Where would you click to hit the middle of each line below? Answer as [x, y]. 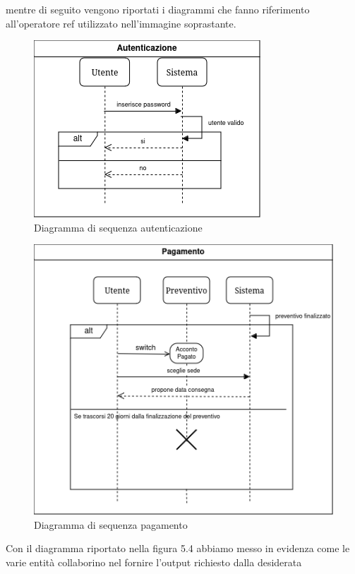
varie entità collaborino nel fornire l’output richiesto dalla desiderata [154, 562]
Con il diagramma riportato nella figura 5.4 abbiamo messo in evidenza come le [178, 548]
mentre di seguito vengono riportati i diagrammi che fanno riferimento [158, 9]
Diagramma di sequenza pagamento [111, 524]
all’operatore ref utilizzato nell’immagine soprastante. [121, 23]
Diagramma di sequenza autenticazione [118, 227]
